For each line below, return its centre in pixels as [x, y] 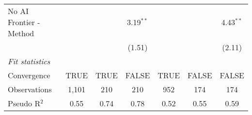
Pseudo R [24, 103]
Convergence [29, 75]
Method [21, 33]
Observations [30, 89]
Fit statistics [29, 61]
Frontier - [24, 22]
